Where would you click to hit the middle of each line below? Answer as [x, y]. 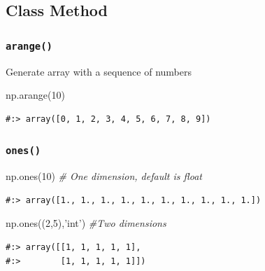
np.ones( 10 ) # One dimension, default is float [104, 176]
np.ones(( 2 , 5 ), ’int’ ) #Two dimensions [86, 223]
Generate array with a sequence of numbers [99, 71]
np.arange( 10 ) [35, 95]
